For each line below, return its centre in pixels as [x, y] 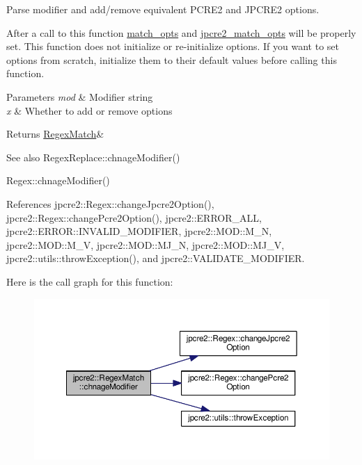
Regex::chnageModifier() [58, 180]
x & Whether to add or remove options [89, 110]
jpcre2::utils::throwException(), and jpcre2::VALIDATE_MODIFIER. [156, 258]
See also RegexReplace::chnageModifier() [93, 157]
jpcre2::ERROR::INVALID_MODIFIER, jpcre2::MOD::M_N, [139, 231]
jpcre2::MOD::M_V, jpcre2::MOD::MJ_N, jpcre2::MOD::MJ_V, [145, 244]
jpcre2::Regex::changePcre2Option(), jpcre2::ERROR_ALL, [134, 217]
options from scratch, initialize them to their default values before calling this [172, 59]
